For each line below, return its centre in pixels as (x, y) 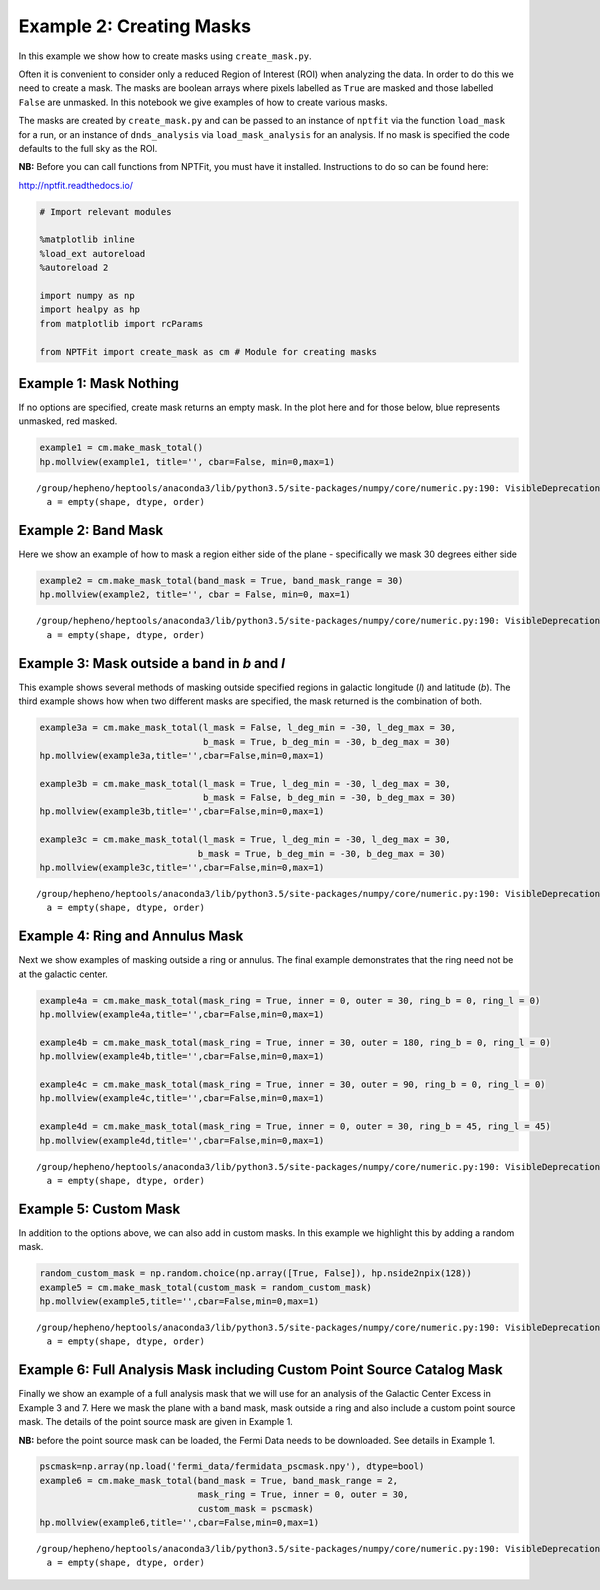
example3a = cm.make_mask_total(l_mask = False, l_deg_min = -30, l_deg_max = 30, (248, 728)
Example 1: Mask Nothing (99, 383)
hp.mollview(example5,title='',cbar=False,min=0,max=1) (179, 1301)
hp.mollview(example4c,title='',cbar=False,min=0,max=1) (182, 1098)
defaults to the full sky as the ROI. (88, 148)
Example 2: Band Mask (91, 530)
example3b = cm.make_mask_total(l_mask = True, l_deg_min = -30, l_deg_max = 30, (245, 783)
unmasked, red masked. (68, 421)
